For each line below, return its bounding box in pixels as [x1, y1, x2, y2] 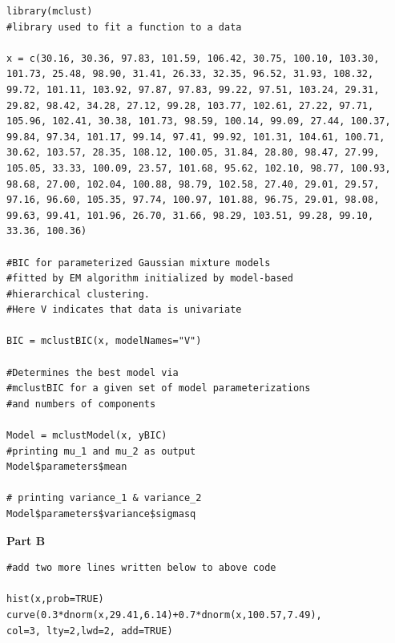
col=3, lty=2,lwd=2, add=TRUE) [6, 625, 173, 637]
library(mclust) [6, 6, 93, 17]
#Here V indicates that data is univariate [6, 304, 242, 316]
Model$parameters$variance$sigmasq [6, 508, 196, 520]
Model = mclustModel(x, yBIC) [6, 430, 167, 442]
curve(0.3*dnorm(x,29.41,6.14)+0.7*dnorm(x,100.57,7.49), [6, 609, 322, 621]
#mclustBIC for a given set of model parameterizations [6, 382, 311, 394]
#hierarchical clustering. [6, 288, 150, 300]
